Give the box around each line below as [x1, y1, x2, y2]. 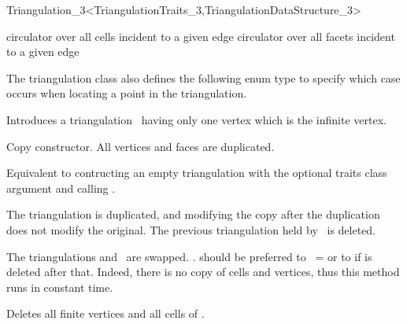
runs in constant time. [6, 278, 113, 295]
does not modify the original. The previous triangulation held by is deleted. [6, 221, 376, 237]
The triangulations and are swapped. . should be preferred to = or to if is [6, 248, 372, 264]
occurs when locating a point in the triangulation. [6, 85, 247, 101]
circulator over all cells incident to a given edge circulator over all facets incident [6, 28, 395, 44]
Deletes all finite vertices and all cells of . [6, 305, 205, 322]
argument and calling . [6, 179, 116, 196]
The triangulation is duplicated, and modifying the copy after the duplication [6, 206, 380, 223]
